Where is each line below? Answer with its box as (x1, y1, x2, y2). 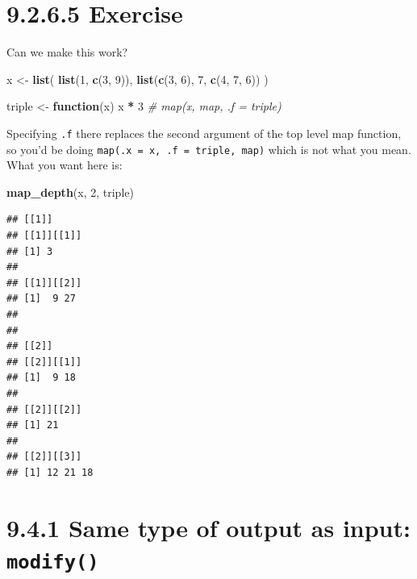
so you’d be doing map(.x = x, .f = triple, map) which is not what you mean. (6, 140, 411, 157)
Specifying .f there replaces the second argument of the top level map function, (6, 124, 402, 141)
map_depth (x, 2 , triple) (6, 183, 134, 200)
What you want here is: (6, 156, 123, 173)
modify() (6, 550, 99, 573)
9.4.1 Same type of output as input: (6, 510, 411, 544)
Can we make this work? (6, 44, 128, 60)
